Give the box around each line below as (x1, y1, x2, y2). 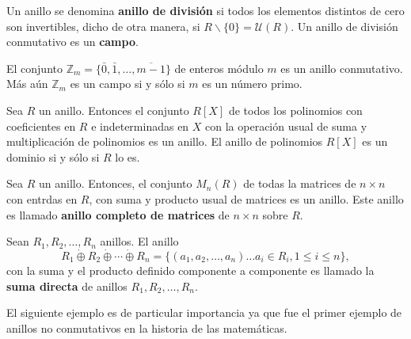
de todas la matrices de (243, 175, 356, 192)
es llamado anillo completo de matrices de (6, 206, 230, 223)
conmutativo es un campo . (6, 33, 139, 50)
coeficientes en (6, 117, 76, 134)
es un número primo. (202, 75, 303, 92)
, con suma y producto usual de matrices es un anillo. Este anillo (89, 190, 404, 207)
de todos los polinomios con (228, 101, 363, 118)
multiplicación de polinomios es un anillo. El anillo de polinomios (6, 133, 323, 150)
